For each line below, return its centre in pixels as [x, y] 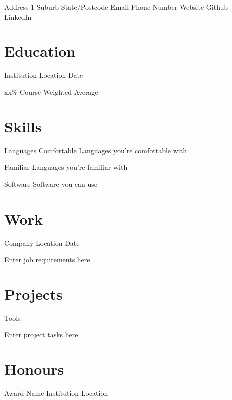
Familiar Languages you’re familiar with [66, 167]
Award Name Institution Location [56, 393]
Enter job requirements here [47, 259]
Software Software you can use [51, 184]
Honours [34, 369]
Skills [23, 126]
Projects [33, 293]
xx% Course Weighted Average [51, 91]
